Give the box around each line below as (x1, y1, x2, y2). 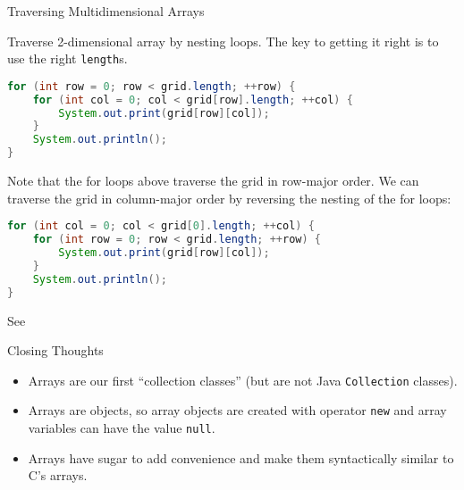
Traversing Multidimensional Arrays (7, 2, 205, 20)
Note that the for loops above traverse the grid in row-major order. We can (7, 171, 419, 190)
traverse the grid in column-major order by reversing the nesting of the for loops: (7, 188, 451, 207)
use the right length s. (7, 49, 128, 68)
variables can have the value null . (28, 419, 215, 437)
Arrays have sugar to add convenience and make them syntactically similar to (28, 448, 454, 467)
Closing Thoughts (7, 341, 104, 360)
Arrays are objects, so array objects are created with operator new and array (28, 401, 447, 419)
